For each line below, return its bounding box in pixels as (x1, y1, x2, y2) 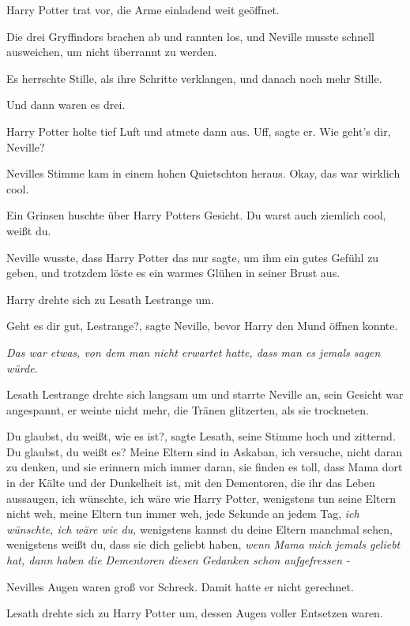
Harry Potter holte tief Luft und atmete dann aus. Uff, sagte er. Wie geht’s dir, (6, 122, 391, 139)
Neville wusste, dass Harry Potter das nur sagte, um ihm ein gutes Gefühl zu (6, 249, 379, 265)
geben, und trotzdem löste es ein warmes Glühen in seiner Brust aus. (6, 264, 340, 281)
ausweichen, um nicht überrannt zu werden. (6, 43, 217, 60)
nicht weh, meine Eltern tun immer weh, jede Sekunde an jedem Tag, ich (6, 505, 359, 522)
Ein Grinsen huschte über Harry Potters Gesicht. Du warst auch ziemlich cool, (6, 207, 386, 223)
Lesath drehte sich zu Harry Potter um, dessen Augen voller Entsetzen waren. (6, 605, 383, 621)
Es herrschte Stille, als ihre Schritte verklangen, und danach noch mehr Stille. (6, 69, 382, 86)
